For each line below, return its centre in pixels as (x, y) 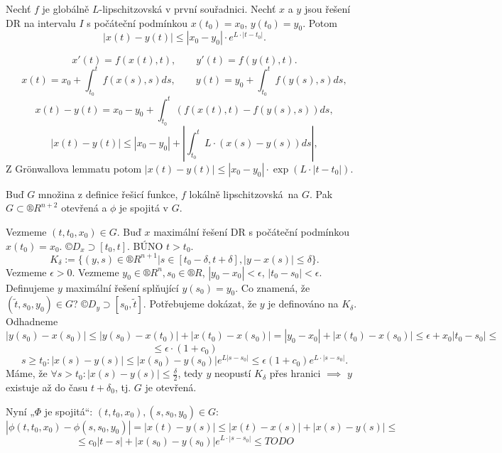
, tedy (190, 373)
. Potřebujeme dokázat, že (200, 304)
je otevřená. (171, 387)
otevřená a (84, 208)
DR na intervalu (41, 22)
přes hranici (295, 373)
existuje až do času (47, 387)
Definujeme (30, 287)
